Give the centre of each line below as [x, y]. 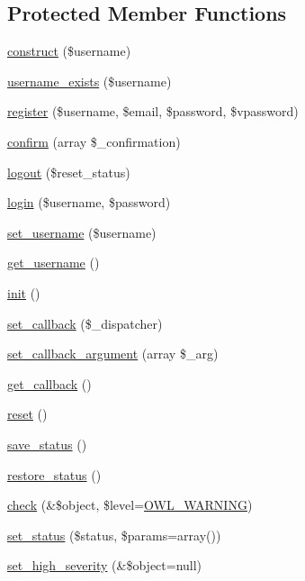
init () [24, 292]
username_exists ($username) [90, 81]
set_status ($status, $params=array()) [114, 535]
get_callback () [49, 383]
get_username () [54, 263]
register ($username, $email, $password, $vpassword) [153, 111]
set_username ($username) [82, 232]
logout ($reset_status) [69, 172]
